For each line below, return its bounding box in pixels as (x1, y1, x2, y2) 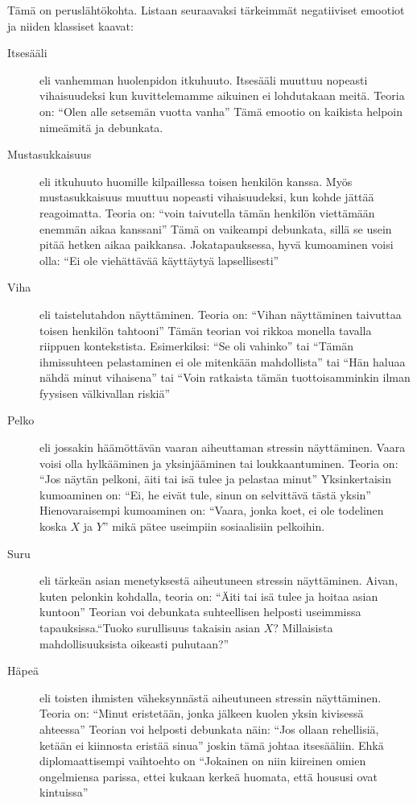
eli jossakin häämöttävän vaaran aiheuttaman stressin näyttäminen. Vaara (39, 439, 406, 456)
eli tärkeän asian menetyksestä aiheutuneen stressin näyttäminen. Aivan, (39, 572, 398, 589)
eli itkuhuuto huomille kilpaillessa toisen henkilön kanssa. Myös (39, 172, 353, 189)
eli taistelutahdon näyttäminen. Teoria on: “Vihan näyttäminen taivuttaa (39, 305, 402, 322)
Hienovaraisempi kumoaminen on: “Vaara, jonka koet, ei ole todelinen (39, 502, 384, 519)
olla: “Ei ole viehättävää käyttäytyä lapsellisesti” (39, 251, 279, 268)
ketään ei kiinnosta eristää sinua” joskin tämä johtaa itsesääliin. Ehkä (39, 736, 384, 753)
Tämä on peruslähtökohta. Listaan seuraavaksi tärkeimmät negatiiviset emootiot (7, 2, 405, 18)
